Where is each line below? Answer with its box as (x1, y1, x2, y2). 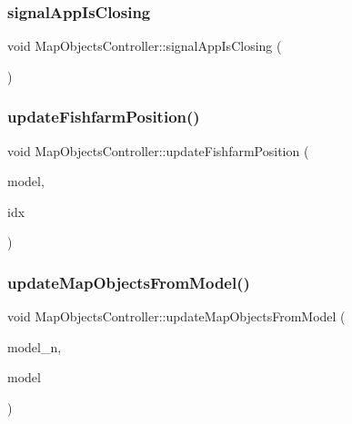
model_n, (7, 337, 62, 356)
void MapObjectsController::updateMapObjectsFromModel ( (7, 307, 346, 326)
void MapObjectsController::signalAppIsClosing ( (7, 36, 282, 55)
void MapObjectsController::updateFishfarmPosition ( (7, 141, 309, 160)
